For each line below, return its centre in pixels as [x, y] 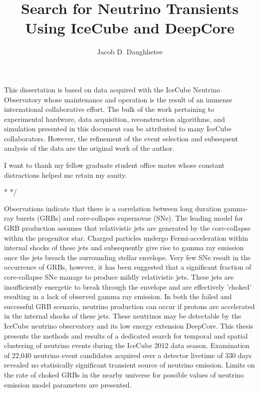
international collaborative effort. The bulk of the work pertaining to [109, 109]
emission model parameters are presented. [68, 384]
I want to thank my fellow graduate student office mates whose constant [115, 165]
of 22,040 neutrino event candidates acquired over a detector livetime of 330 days [128, 355]
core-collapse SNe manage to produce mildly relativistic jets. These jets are [119, 277]
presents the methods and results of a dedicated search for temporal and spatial [126, 335]
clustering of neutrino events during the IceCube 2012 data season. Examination [127, 345]
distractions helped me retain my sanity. [66, 175]
